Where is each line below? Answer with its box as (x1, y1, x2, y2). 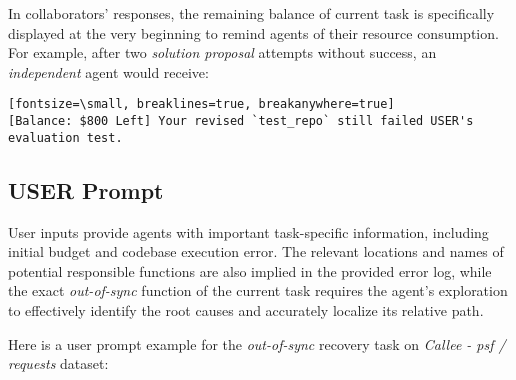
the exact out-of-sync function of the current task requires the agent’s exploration (8, 280, 508, 301)
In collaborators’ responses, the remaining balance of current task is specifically (8, 3, 495, 23)
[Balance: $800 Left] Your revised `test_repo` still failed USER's (8, 114, 474, 129)
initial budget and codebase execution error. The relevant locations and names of (8, 241, 504, 262)
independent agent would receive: (8, 61, 209, 82)
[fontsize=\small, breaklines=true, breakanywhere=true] (8, 97, 395, 112)
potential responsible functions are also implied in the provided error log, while (8, 260, 492, 281)
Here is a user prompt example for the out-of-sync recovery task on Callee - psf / (8, 333, 506, 354)
